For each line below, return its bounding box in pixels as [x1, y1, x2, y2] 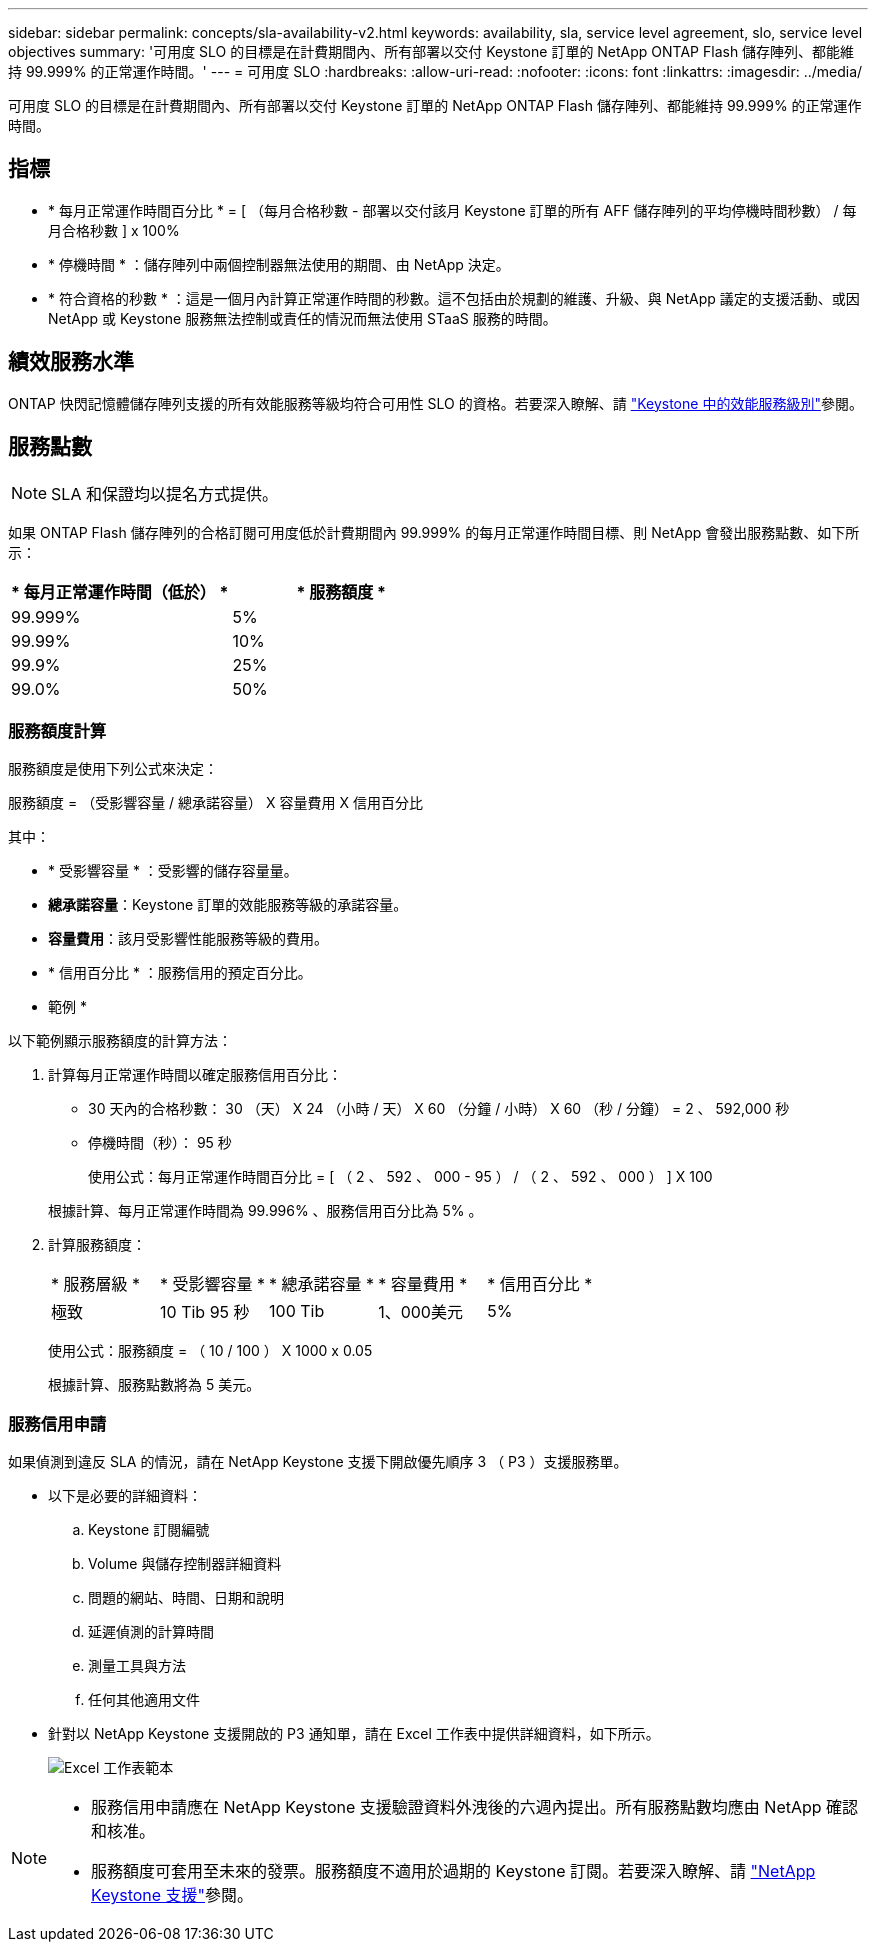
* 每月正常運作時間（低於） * [11, 581, 229, 602]
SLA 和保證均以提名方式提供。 [51, 483, 278, 504]
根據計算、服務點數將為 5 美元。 [48, 1376, 261, 1394]
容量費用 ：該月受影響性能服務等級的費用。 [48, 930, 328, 948]
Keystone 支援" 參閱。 [91, 1885, 254, 1906]
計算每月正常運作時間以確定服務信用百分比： [48, 1066, 342, 1084]
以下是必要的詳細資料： [48, 1487, 202, 1505]
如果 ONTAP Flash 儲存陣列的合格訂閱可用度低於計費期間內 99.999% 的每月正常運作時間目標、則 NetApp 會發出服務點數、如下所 [8, 523, 860, 541]
